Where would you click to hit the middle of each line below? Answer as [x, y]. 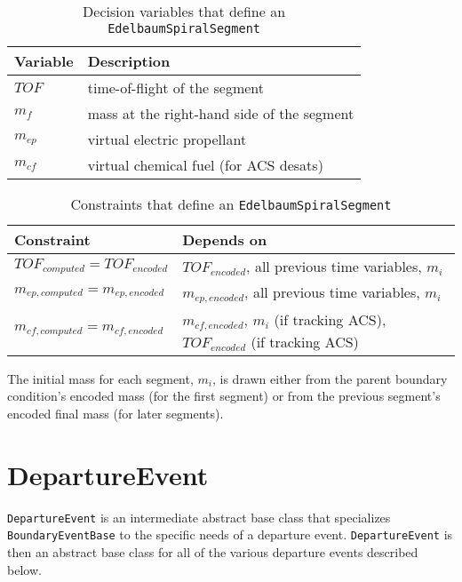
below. [24, 569]
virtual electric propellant [167, 139]
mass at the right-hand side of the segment [221, 113]
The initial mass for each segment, [100, 378]
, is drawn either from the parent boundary [330, 378]
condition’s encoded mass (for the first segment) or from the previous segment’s [224, 396]
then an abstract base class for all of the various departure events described [213, 552]
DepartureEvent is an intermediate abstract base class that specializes [199, 517]
